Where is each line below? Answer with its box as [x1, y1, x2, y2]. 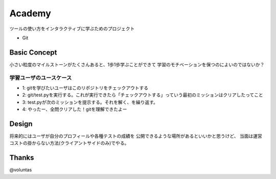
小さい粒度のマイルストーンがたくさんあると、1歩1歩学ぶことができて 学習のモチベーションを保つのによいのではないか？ [9, 61, 265, 67]
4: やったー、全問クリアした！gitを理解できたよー [22, 106, 127, 112]
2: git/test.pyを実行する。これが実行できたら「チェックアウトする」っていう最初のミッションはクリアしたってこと [22, 92, 263, 98]
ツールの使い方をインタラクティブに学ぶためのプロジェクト [9, 25, 135, 32]
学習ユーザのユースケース [9, 74, 72, 81]
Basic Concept [9, 48, 57, 57]
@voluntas [9, 167, 32, 173]
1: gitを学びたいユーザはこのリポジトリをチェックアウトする [22, 85, 148, 91]
